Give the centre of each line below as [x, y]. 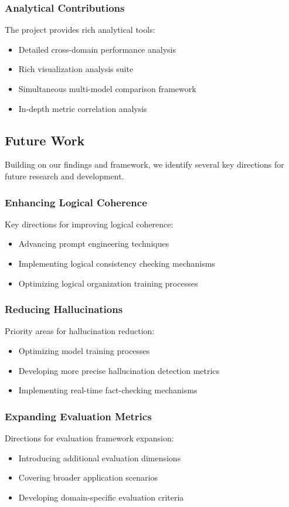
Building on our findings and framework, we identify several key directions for [144, 164]
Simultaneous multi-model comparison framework [107, 89]
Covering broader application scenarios [88, 477]
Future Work [45, 140]
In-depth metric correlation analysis [83, 108]
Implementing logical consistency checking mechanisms [117, 263]
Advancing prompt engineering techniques [94, 244]
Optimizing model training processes [84, 350]
